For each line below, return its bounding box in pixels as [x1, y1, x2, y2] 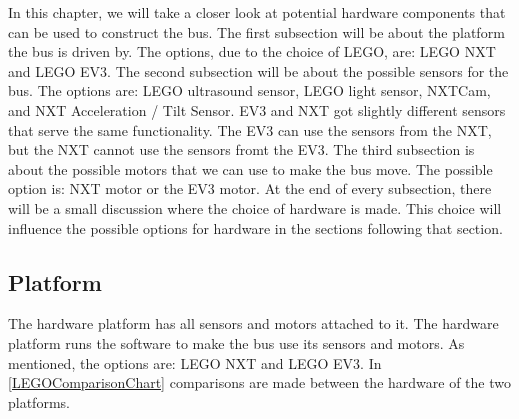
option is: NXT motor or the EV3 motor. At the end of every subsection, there [8, 178, 492, 199]
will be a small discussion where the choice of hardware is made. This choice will [8, 197, 502, 218]
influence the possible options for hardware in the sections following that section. [8, 217, 503, 238]
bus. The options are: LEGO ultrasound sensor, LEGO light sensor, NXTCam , [8, 80, 491, 101]
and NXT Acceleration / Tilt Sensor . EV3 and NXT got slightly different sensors [8, 99, 506, 120]
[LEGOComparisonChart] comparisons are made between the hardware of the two [8, 372, 511, 393]
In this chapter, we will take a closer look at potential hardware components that [8, 2, 506, 22]
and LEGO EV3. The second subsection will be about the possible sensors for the [8, 60, 509, 81]
